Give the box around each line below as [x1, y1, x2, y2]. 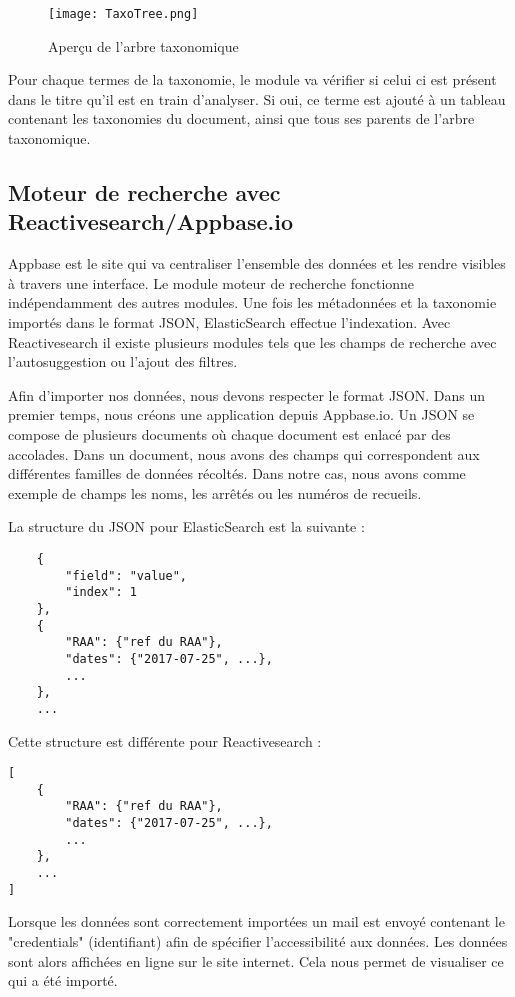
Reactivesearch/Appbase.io [8, 206, 294, 237]
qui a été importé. [8, 970, 118, 991]
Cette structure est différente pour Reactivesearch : [8, 730, 322, 751]
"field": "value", [65, 568, 187, 583]
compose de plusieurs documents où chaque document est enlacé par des [8, 423, 451, 444]
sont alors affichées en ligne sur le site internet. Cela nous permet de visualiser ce [8, 950, 504, 971]
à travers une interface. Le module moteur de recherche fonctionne [8, 272, 415, 293]
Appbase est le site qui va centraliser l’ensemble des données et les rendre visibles [8, 253, 506, 274]
